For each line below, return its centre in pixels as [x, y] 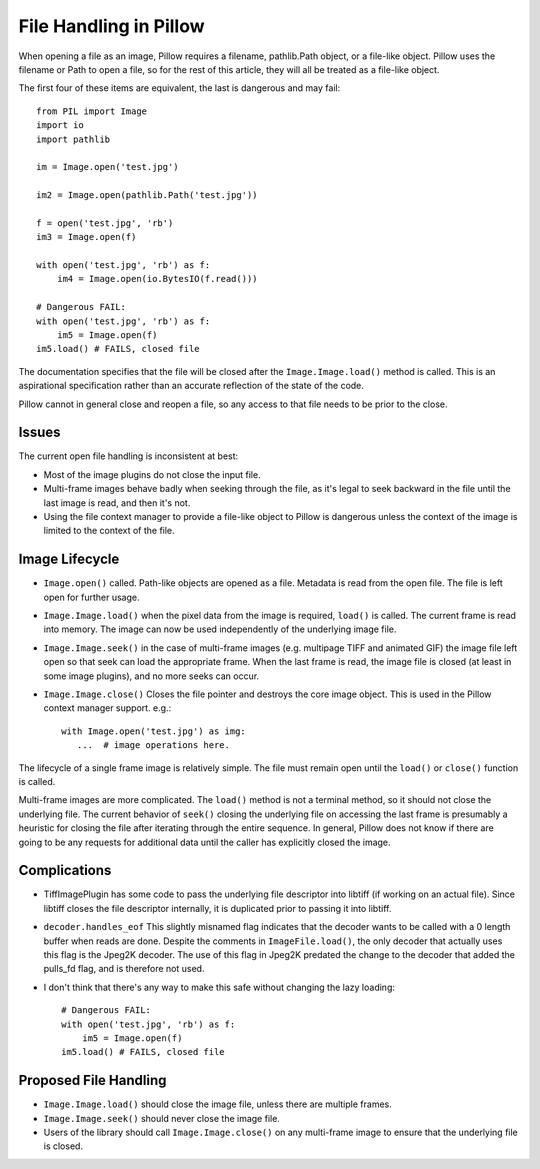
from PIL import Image [92, 111]
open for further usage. [91, 597]
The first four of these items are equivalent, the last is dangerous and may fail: [179, 88]
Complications [65, 870]
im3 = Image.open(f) [86, 237]
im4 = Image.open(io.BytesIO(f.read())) [157, 279]
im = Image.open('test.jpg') [107, 167]
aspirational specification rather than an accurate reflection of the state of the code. [191, 386]
